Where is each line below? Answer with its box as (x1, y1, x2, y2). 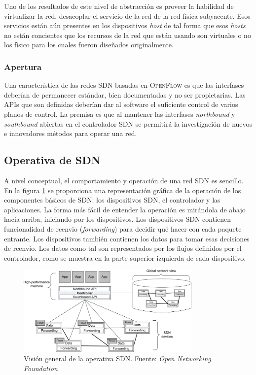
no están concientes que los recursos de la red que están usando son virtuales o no (4, 30, 251, 40)
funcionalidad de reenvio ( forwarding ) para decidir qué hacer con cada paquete (4, 223, 242, 234)
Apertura (4, 60, 42, 72)
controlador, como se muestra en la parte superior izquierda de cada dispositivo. (4, 252, 246, 263)
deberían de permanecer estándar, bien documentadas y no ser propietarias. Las (4, 89, 246, 100)
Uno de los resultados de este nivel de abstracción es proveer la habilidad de (4, 1, 234, 11)
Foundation (24, 363, 58, 373)
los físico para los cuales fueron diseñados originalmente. (4, 39, 174, 50)
